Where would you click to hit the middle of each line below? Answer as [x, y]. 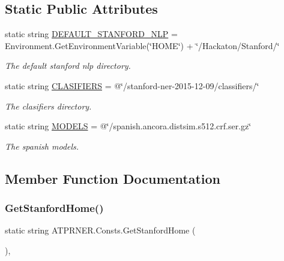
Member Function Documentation [113, 178]
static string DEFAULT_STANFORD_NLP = [91, 34]
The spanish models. [42, 146]
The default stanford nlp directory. [68, 66]
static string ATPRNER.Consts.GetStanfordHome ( [100, 230]
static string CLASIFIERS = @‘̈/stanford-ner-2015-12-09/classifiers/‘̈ [132, 85]
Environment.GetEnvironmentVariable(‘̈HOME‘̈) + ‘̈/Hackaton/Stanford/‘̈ [142, 45]
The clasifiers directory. [48, 106]
